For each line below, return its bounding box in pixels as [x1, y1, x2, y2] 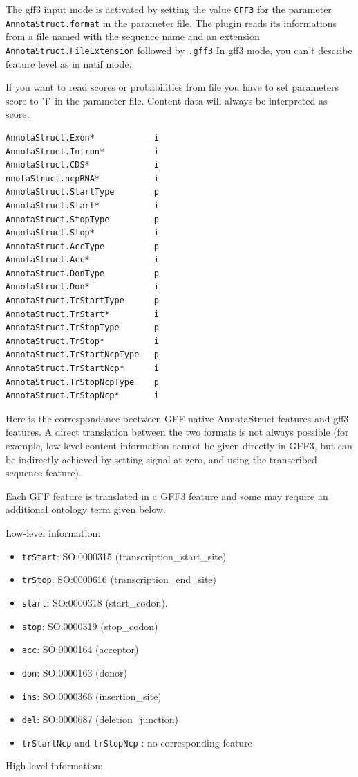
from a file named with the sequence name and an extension [6, 29, 260, 44]
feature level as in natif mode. [6, 56, 132, 71]
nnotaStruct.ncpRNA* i [6, 173, 159, 184]
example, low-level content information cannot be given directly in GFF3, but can [6, 438, 352, 452]
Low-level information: [6, 525, 101, 539]
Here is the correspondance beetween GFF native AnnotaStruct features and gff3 [6, 411, 349, 425]
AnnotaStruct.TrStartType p [6, 296, 159, 306]
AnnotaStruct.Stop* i [6, 228, 159, 238]
